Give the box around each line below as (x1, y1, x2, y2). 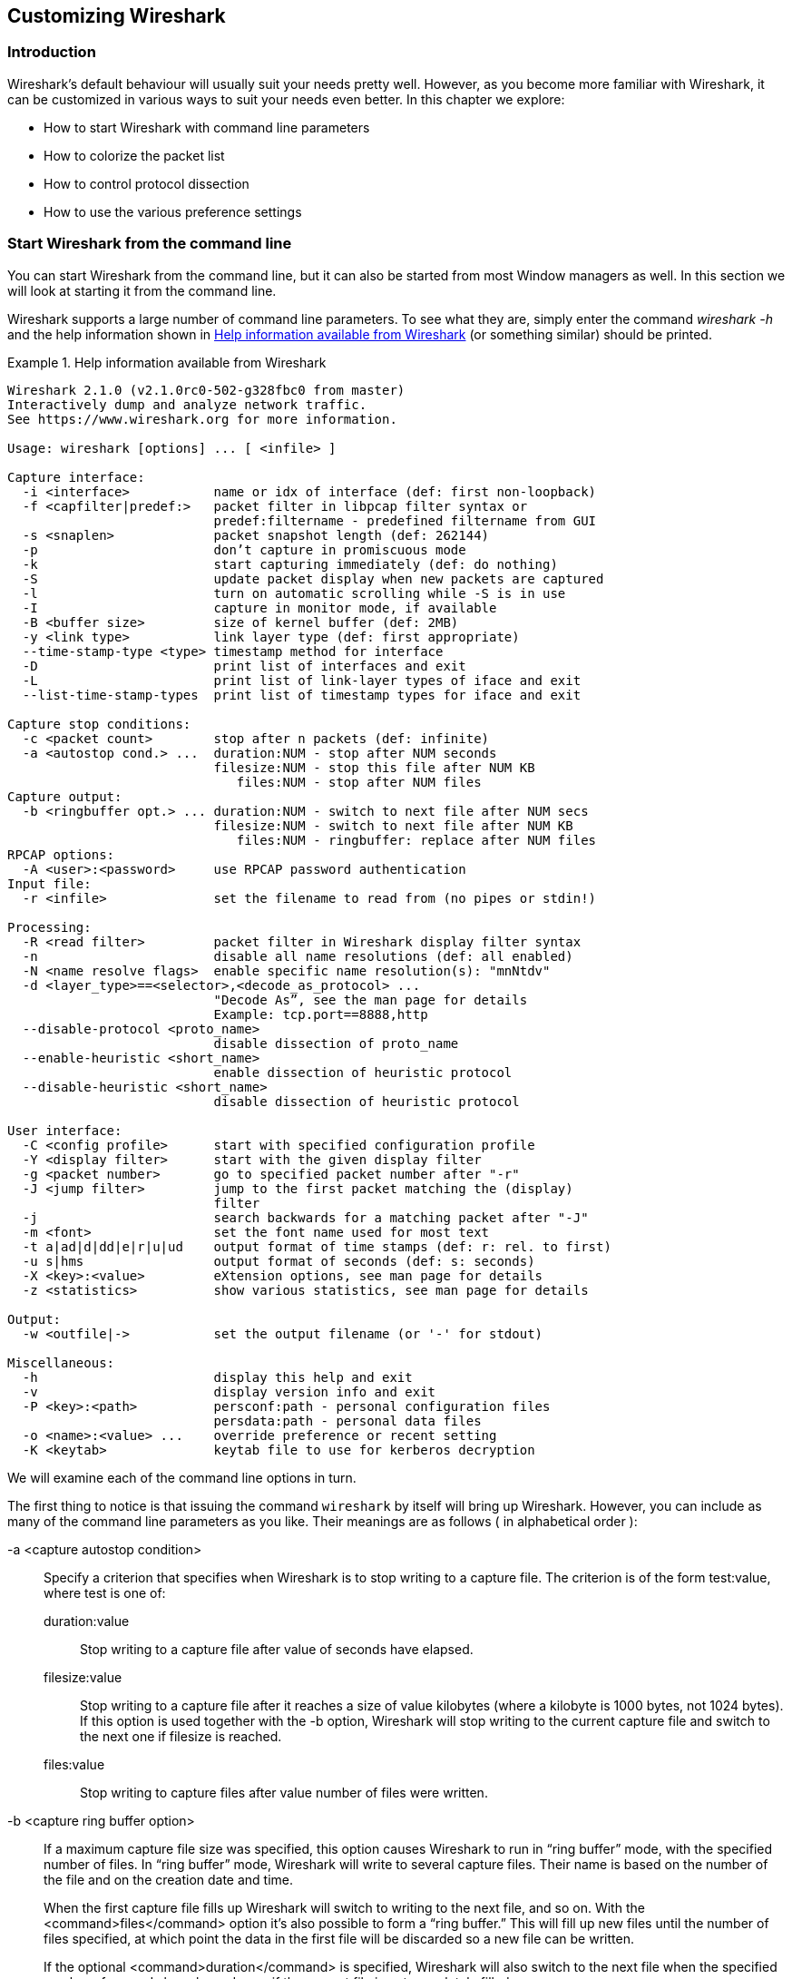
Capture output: (7, 789, 122, 804)
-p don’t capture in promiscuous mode (22, 542, 466, 557)
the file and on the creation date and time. (44, 1871, 294, 1887)
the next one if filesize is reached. (80, 1728, 282, 1744)
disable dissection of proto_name (213, 1035, 459, 1051)
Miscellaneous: (7, 1355, 115, 1370)
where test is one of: (44, 1584, 166, 1601)
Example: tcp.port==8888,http (213, 1006, 428, 1022)
